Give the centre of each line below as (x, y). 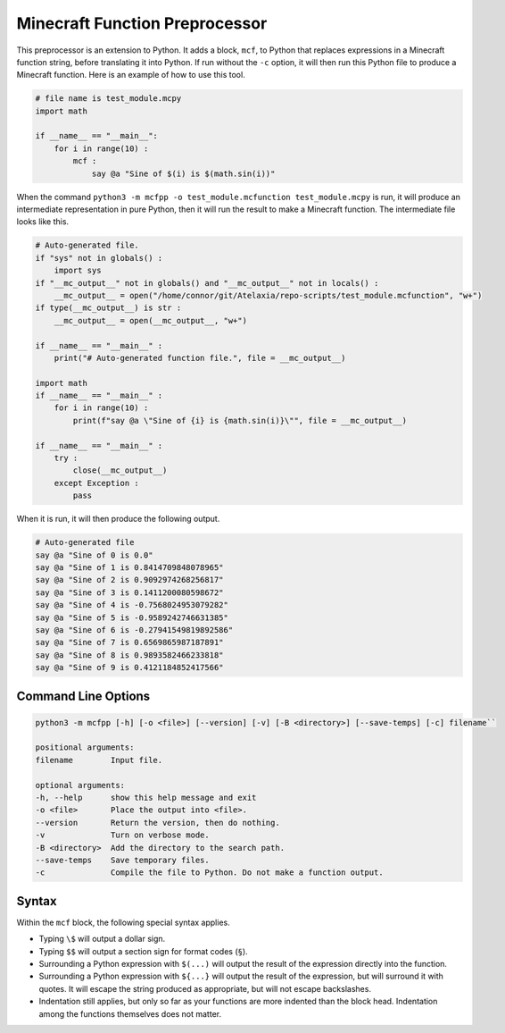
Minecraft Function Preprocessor (142, 23)
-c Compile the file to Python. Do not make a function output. (209, 873)
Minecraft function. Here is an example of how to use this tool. (131, 75)
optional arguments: (80, 785)
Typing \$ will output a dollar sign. (102, 939)
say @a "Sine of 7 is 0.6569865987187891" (129, 642)
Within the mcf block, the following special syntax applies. (124, 922)
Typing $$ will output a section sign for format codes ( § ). (144, 951)
